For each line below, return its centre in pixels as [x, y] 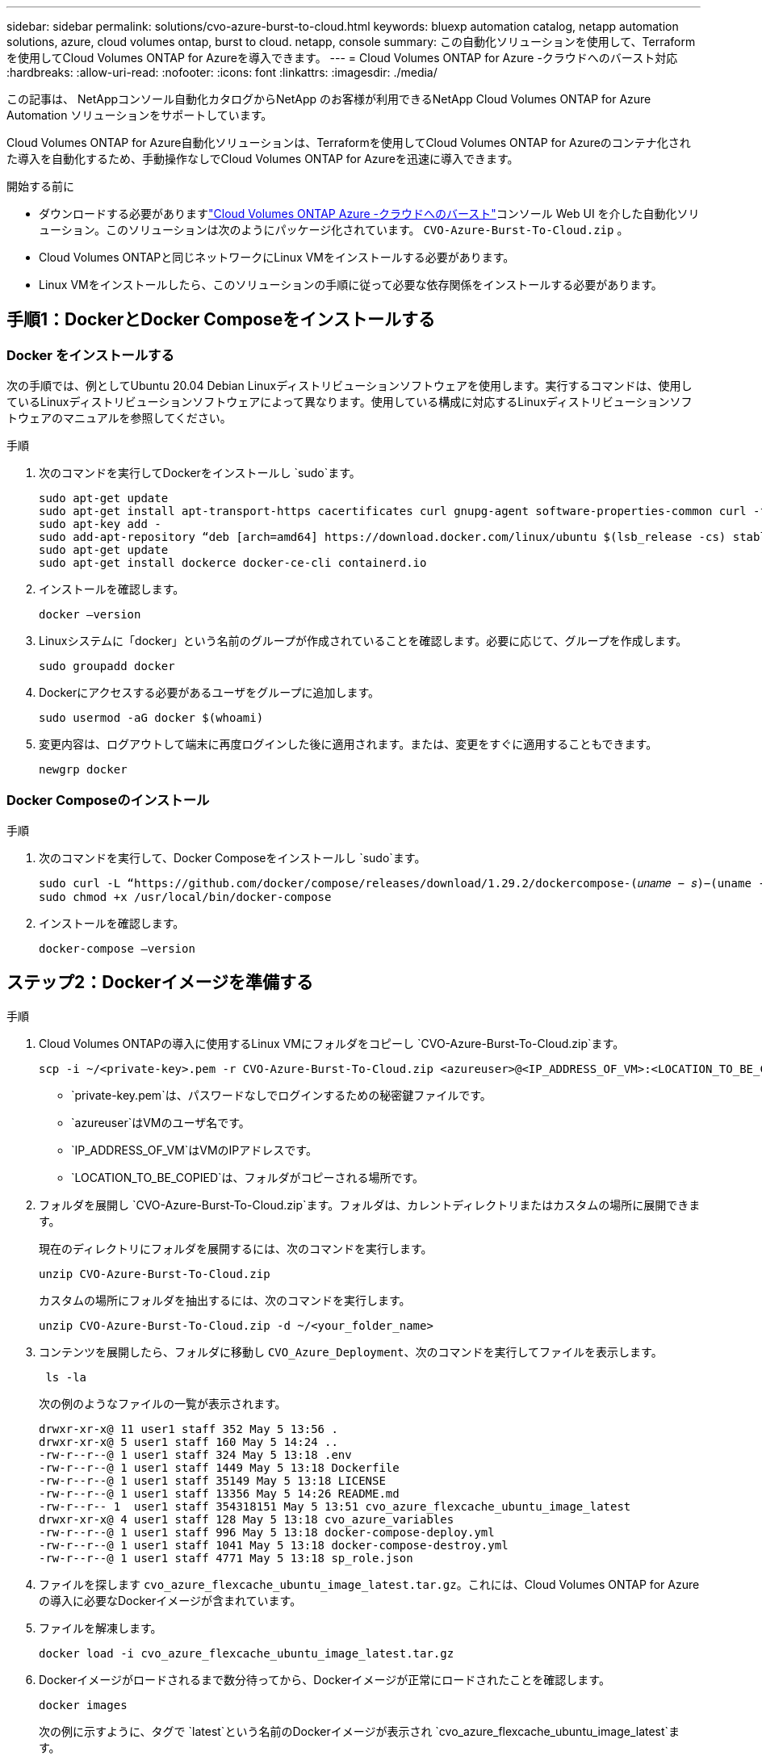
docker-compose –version [117, 948]
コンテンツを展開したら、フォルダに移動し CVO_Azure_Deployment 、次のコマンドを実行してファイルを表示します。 [351, 1351]
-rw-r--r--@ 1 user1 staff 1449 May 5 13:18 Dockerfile [219, 1467]
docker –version [90, 615]
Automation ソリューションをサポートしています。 [140, 115]
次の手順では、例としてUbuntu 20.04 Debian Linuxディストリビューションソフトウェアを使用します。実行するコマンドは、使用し [350, 386]
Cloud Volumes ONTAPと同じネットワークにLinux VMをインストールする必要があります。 [277, 257]
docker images [83, 1705]
